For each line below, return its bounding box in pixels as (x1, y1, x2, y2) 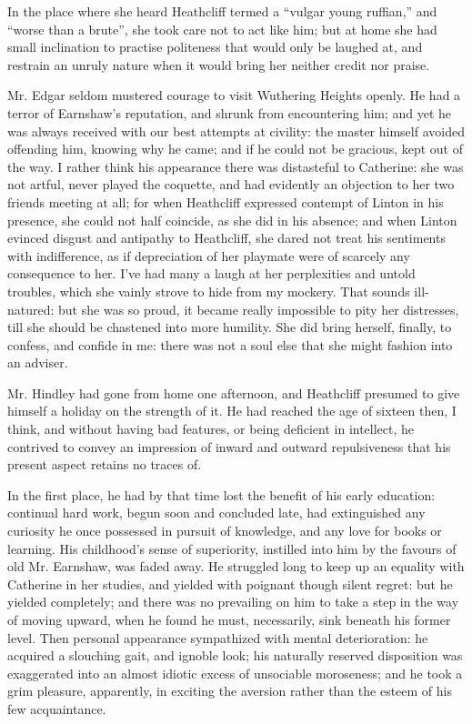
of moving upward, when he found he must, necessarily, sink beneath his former (7, 610, 451, 628)
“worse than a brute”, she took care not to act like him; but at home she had (7, 19, 437, 38)
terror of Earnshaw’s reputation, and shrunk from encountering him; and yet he (7, 103, 452, 122)
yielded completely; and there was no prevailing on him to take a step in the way (7, 592, 459, 611)
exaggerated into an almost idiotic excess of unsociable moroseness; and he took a (7, 663, 463, 682)
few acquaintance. (7, 699, 106, 718)
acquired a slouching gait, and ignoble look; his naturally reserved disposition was (7, 646, 463, 665)
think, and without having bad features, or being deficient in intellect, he (7, 419, 415, 438)
